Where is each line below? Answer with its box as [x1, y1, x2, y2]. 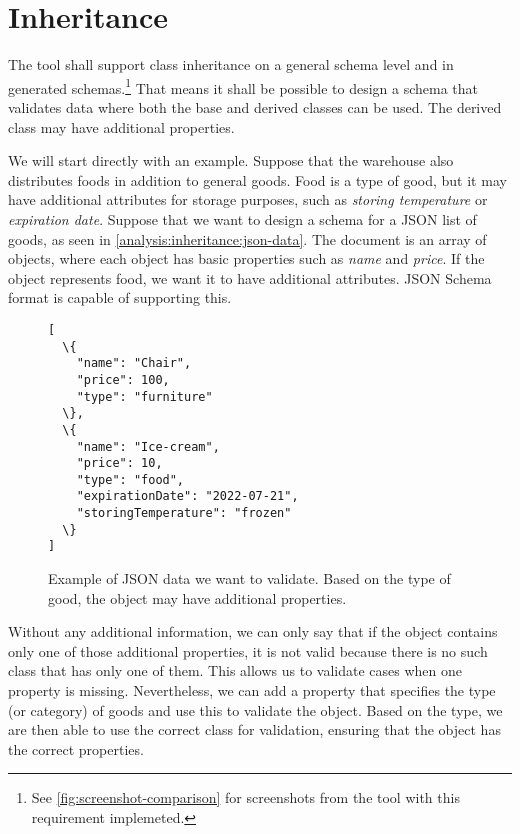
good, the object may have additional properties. [48, 587, 347, 608]
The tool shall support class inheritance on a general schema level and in [8, 54, 454, 75]
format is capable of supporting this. [8, 287, 232, 308]
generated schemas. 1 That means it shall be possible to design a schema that [8, 74, 478, 98]
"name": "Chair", [76, 356, 192, 371]
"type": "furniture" [76, 389, 213, 404]
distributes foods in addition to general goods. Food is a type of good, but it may [8, 169, 507, 190]
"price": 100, [76, 372, 170, 387]
